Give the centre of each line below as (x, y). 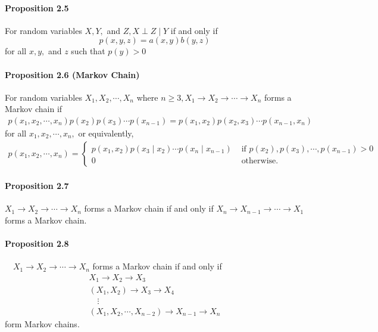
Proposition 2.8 (37, 243)
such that (88, 51)
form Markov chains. (42, 323)
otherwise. (260, 161)
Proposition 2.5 (37, 7)
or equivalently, (106, 133)
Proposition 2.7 (37, 186)
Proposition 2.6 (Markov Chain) (72, 74)
